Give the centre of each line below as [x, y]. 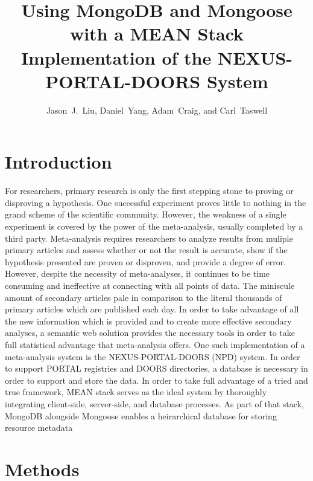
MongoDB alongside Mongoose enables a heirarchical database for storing [141, 415]
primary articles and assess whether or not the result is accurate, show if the [146, 250]
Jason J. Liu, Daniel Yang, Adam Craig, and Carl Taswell [157, 110]
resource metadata [39, 428]
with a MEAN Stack [157, 34]
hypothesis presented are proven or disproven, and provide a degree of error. [146, 261]
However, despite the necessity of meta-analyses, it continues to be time [138, 273]
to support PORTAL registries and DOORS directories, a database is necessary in [156, 368]
